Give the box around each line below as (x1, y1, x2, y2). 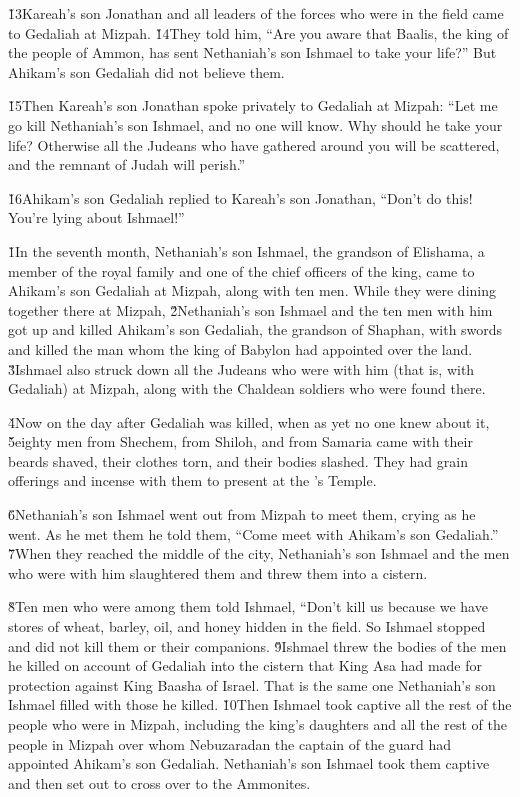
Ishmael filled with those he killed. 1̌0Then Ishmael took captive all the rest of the (8, 694, 512, 715)
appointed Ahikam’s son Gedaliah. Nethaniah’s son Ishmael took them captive (8, 753, 490, 774)
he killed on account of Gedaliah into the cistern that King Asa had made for (8, 655, 483, 676)
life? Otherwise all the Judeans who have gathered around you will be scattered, (8, 134, 500, 155)
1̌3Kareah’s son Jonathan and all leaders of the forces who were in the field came (8, 3, 504, 23)
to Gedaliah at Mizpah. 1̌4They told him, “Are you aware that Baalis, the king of (8, 22, 509, 43)
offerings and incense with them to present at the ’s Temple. (8, 470, 377, 491)
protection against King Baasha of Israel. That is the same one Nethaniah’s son (8, 674, 496, 695)
